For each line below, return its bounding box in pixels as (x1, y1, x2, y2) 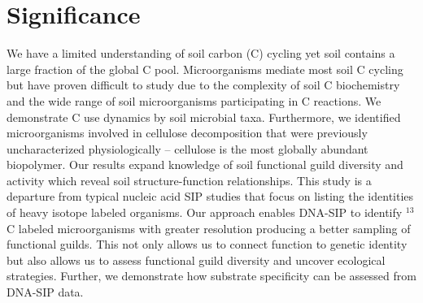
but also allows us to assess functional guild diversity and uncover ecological (7, 251, 386, 268)
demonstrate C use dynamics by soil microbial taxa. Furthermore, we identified (7, 108, 401, 125)
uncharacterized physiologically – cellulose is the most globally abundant (7, 140, 368, 157)
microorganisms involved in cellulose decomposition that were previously (7, 124, 368, 141)
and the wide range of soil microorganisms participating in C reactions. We (7, 92, 382, 109)
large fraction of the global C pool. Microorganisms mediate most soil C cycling (7, 60, 403, 77)
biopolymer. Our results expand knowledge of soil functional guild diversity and (7, 156, 403, 173)
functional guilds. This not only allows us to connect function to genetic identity (7, 236, 408, 253)
